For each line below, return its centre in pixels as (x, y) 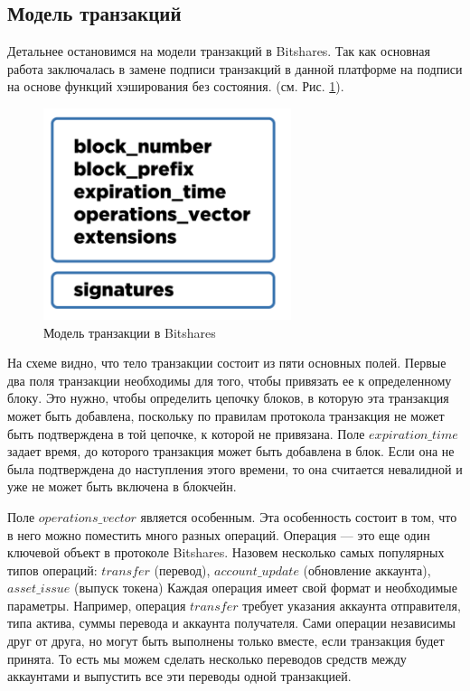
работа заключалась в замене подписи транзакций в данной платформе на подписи (235, 68)
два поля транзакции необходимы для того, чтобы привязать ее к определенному (230, 380)
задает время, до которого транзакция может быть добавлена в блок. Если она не (231, 451)
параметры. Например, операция (97, 605)
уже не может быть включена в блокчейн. (122, 486)
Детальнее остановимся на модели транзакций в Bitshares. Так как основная (219, 51)
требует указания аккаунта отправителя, (352, 605)
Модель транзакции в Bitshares (130, 332)
